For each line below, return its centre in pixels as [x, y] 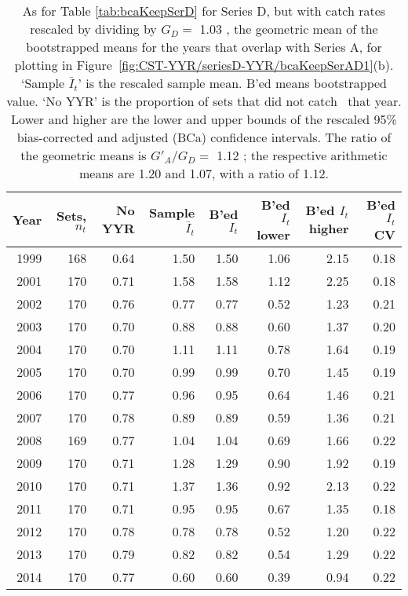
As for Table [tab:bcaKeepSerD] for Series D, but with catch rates [204, 11]
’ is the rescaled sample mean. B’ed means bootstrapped [233, 83]
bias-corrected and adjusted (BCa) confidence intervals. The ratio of [204, 137]
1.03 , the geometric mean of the [289, 29]
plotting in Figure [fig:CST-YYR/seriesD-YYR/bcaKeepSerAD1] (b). [204, 65]
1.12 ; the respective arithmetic [302, 155]
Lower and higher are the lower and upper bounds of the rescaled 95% [204, 119]
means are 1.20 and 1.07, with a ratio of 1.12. [204, 173]
